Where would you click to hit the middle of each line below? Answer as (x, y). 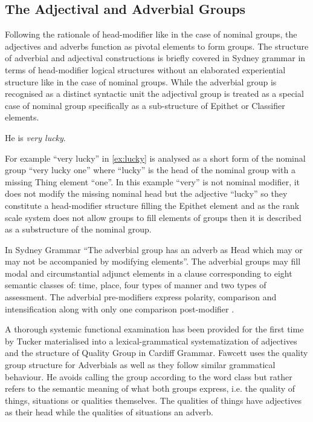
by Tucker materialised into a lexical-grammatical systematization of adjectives (151, 341)
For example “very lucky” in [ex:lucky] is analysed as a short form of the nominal (155, 158)
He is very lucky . (35, 137)
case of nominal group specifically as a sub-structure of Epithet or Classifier (145, 105)
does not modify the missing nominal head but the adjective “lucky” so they (146, 193)
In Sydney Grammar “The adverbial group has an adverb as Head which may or (154, 249)
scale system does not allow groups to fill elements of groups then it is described (153, 217)
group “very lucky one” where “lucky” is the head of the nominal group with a (150, 170)
